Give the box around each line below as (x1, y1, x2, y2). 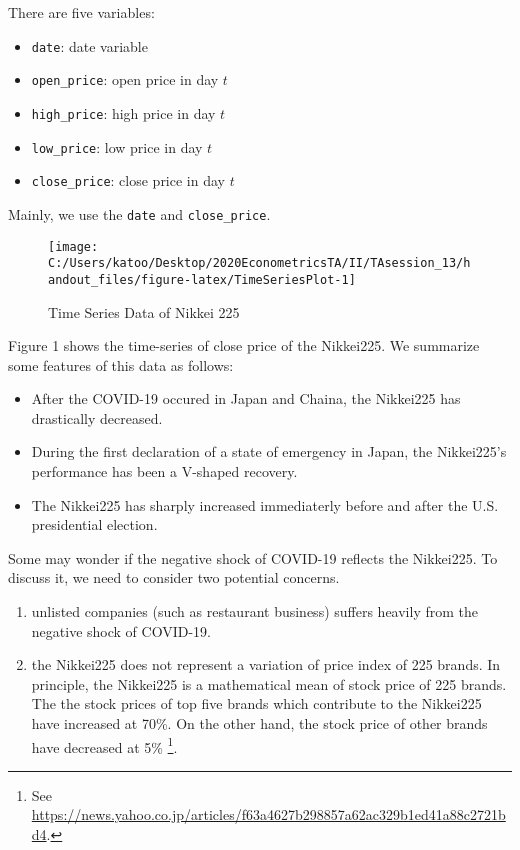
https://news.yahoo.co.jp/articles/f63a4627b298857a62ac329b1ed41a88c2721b (31, 804, 506, 825)
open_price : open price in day (31, 69, 219, 90)
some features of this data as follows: (8, 354, 234, 375)
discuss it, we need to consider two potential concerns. (8, 567, 340, 588)
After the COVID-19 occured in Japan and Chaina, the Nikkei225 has (31, 388, 461, 409)
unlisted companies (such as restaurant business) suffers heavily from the (31, 601, 478, 622)
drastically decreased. (31, 407, 163, 428)
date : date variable (31, 35, 148, 56)
